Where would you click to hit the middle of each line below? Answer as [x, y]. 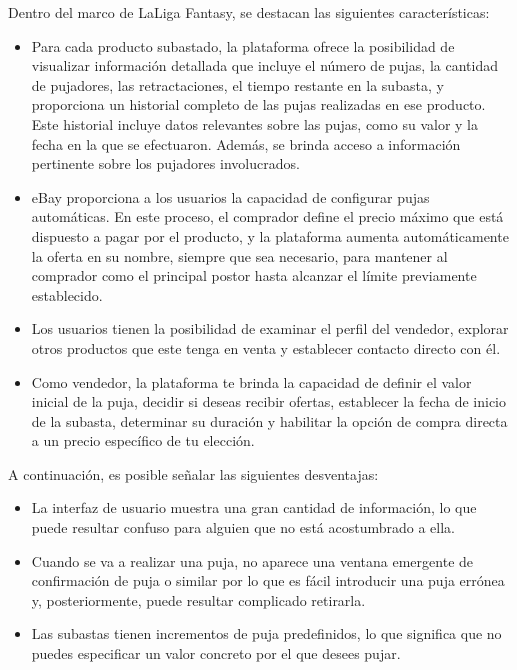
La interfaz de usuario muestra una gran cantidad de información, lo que [254, 507]
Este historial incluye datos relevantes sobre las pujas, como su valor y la [255, 123]
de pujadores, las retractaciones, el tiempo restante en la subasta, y [237, 84]
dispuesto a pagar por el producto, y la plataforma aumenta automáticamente [270, 235]
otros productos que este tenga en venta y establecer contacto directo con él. [266, 347]
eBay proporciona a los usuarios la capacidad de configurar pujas [230, 196]
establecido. [67, 294]
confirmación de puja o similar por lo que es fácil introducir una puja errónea [268, 580]
